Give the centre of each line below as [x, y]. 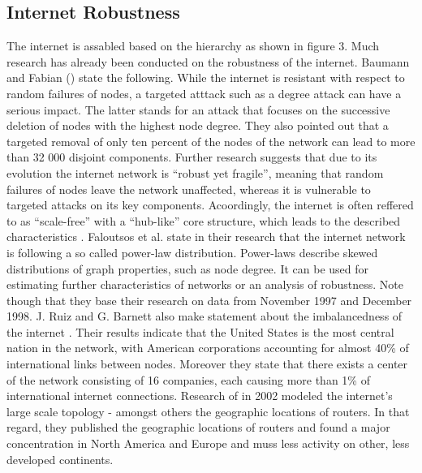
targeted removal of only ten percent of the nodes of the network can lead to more [211, 141]
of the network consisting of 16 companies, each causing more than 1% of [188, 379]
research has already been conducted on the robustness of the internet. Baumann [208, 61]
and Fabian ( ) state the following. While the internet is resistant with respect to [206, 77]
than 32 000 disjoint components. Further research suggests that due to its [192, 157]
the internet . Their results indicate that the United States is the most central [200, 331]
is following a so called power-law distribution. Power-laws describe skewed [192, 252]
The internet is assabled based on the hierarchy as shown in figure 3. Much [193, 46]
